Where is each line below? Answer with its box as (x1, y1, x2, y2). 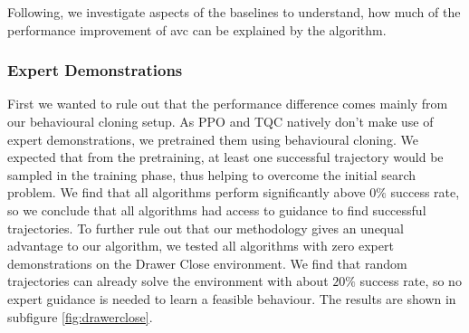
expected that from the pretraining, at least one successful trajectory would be (7, 147, 444, 166)
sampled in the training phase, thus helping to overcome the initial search (7, 165, 416, 184)
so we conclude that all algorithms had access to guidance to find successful (7, 200, 426, 219)
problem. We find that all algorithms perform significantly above (7, 183, 366, 202)
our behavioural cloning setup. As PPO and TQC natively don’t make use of (7, 112, 434, 130)
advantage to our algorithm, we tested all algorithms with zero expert (7, 236, 394, 255)
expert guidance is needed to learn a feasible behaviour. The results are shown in (7, 289, 456, 308)
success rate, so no (359, 271, 462, 290)
